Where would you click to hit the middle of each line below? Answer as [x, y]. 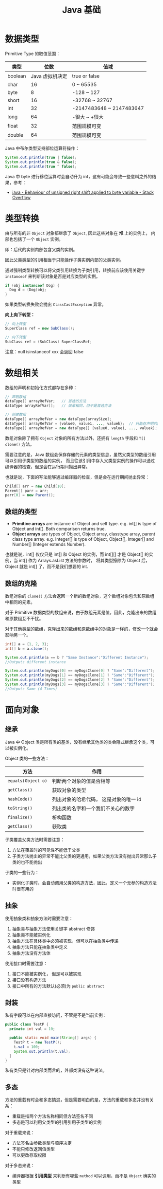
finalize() [20, 817]
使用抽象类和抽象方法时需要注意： [39, 918]
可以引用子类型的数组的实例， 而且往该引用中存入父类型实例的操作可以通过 [80, 460]
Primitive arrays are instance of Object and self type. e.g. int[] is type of [84, 524]
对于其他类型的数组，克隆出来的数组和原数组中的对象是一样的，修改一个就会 [81, 629]
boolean [17, 76]
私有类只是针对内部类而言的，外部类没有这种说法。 [56, 1070]
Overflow [21, 197]
